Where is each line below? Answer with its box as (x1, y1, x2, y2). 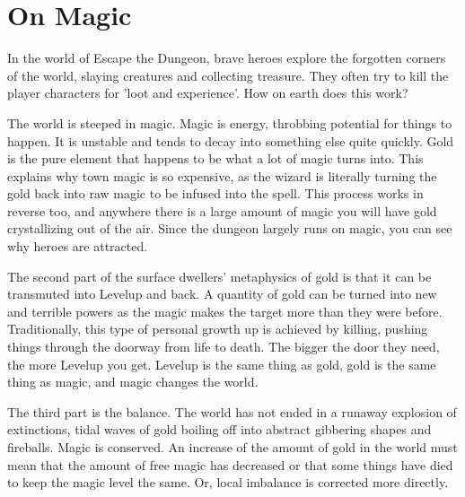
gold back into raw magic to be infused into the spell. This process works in (7, 184, 424, 203)
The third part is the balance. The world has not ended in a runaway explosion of (7, 402, 457, 421)
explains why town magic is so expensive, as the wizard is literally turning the (7, 166, 437, 185)
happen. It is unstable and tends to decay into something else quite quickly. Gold (7, 131, 454, 150)
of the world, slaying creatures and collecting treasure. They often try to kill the (7, 65, 449, 84)
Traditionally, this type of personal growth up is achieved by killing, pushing (7, 319, 428, 338)
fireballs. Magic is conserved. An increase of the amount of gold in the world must (7, 438, 458, 456)
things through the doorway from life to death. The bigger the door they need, (7, 337, 440, 356)
